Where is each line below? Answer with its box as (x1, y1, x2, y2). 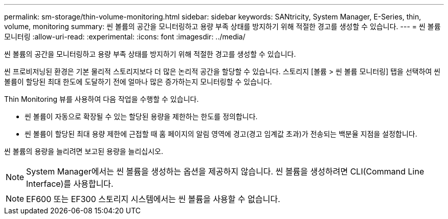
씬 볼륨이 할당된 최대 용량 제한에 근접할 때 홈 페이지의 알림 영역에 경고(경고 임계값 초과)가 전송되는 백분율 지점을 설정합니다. (25, 129, 417, 138)
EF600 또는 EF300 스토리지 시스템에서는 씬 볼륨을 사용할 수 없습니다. (26, 194, 280, 204)
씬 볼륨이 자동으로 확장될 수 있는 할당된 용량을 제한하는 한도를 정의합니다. (25, 112, 258, 121)
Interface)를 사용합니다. (26, 179, 114, 189)
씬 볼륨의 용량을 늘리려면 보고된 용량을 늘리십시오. (4, 147, 164, 156)
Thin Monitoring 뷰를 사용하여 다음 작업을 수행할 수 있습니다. (4, 95, 199, 103)
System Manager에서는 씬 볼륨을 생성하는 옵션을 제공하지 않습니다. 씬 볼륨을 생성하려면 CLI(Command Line (26, 166, 424, 177)
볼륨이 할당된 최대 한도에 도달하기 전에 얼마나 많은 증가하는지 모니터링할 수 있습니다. (4, 77, 272, 86)
